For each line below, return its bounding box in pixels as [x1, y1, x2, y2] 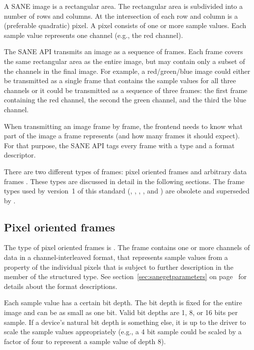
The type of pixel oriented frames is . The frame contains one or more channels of [4, 242, 250, 253]
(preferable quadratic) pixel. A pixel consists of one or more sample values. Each [4, 20, 247, 31]
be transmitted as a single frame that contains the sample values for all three [4, 75, 236, 86]
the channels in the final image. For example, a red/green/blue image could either [4, 65, 251, 76]
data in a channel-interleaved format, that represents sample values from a [4, 252, 228, 262]
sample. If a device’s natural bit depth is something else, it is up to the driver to [4, 317, 246, 327]
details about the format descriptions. [4, 281, 117, 291]
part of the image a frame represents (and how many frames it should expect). [4, 130, 240, 141]
